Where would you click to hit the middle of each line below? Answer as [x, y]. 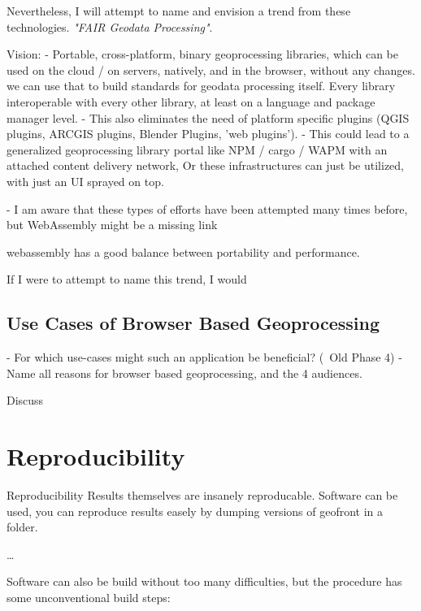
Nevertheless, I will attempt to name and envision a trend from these [179, 11]
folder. [22, 527]
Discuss [25, 400]
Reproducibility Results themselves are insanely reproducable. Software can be [202, 495]
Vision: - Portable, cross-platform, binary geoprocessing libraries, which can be [203, 54]
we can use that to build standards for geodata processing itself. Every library [201, 86]
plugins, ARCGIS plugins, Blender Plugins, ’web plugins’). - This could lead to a [208, 134]
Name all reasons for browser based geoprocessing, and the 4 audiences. [184, 373]
